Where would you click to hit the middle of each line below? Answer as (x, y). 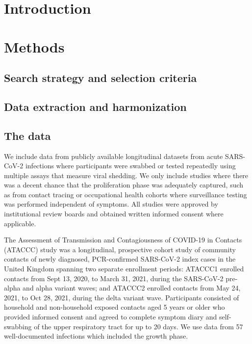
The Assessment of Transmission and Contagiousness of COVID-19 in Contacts (123, 240)
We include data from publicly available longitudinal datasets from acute (113, 156)
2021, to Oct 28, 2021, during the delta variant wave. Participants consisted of (122, 297)
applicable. (20, 223)
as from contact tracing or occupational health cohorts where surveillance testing (126, 194)
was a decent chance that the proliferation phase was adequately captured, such (124, 185)
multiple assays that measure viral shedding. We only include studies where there (126, 175)
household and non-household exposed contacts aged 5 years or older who (114, 307)
